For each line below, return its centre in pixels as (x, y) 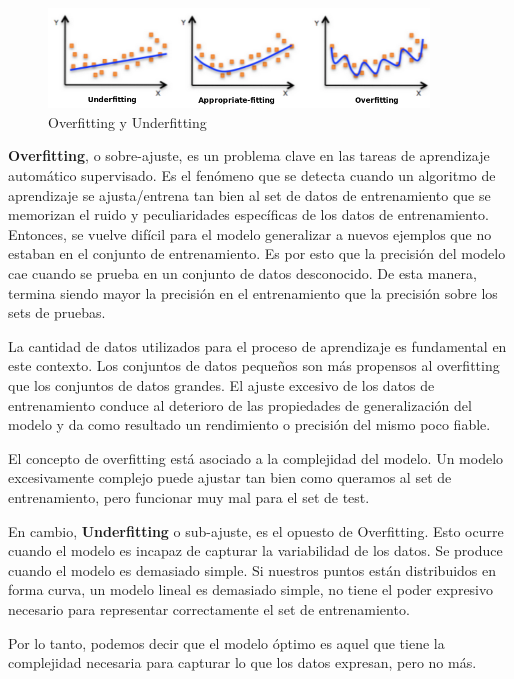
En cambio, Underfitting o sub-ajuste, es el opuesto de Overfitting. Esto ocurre (256, 530)
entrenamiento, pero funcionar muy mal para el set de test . (189, 496)
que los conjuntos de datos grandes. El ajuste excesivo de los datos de (221, 385)
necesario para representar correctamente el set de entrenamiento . (209, 608)
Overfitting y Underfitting (127, 121)
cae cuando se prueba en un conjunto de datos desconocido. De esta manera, (242, 273)
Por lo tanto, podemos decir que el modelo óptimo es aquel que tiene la (226, 642)
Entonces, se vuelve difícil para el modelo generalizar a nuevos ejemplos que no (250, 233)
